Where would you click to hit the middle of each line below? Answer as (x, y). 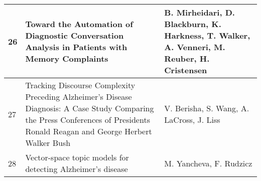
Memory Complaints (67, 58)
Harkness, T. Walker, (207, 35)
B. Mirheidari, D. (200, 12)
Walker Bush (48, 143)
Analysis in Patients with (76, 47)
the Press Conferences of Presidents (88, 120)
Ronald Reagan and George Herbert (89, 131)
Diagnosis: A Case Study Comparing (90, 108)
